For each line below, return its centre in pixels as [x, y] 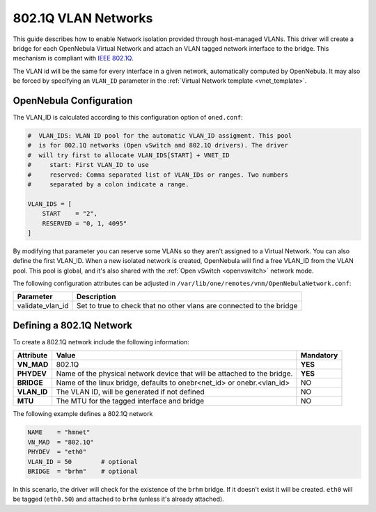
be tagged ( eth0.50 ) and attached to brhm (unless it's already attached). [118, 499]
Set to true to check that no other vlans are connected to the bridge [187, 306]
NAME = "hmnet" [59, 432]
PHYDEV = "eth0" [57, 452]
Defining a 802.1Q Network [72, 325]
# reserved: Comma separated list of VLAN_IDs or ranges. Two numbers [158, 175]
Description [96, 297]
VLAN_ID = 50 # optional [83, 462]
